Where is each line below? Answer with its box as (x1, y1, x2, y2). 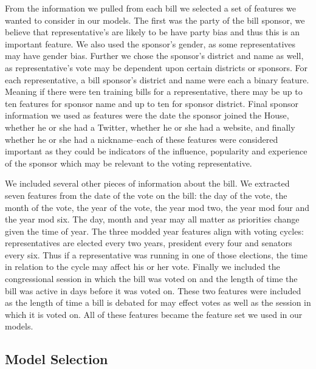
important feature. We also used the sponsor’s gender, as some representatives (5, 37, 296, 50)
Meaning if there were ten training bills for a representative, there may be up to (5, 85, 303, 98)
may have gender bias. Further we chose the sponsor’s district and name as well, (5, 49, 304, 62)
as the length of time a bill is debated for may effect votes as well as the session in (5, 296, 311, 309)
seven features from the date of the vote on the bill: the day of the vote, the (5, 188, 287, 201)
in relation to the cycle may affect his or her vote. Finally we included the (5, 260, 280, 273)
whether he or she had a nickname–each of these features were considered (5, 133, 278, 145)
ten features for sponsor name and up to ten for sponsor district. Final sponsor (5, 97, 298, 109)
